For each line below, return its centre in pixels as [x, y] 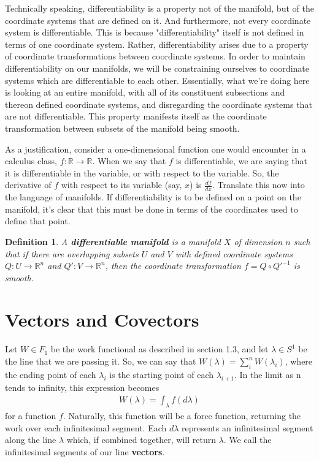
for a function [31, 416]
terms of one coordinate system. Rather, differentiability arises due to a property [157, 44]
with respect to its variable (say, [121, 185]
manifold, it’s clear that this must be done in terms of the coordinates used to [152, 209]
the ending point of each [51, 374]
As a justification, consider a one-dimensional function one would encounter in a [156, 149]
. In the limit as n [267, 374]
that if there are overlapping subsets [72, 253]
